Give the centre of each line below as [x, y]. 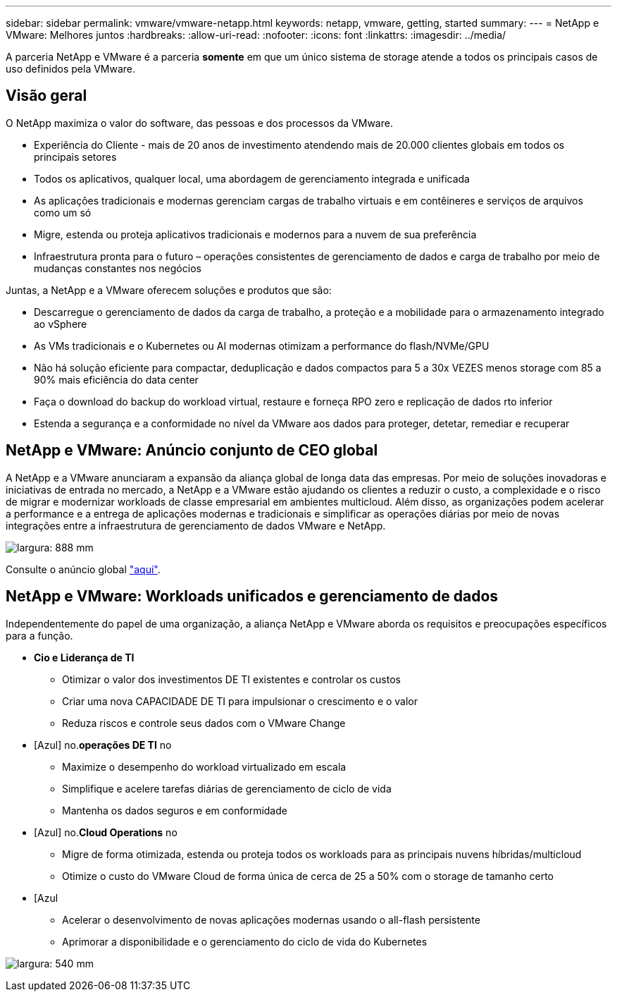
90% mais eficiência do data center [116, 379]
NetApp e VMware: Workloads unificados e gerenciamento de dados [252, 597]
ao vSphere [61, 324]
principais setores [75, 157]
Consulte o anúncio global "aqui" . [83, 569]
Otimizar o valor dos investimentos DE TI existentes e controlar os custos [231, 679]
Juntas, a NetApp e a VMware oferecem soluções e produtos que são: [169, 290]
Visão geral [46, 96]
